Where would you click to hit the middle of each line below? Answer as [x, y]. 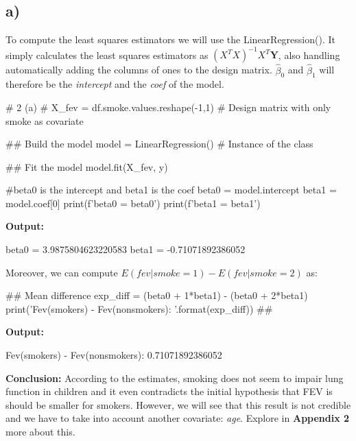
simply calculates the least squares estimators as [107, 55]
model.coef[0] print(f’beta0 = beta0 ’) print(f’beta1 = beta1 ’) [133, 203]
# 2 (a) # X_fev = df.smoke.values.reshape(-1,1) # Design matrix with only [168, 107]
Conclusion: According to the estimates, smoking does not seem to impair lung [175, 378]
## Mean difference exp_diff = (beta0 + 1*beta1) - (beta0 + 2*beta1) [157, 295]
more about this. [40, 431]
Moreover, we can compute [62, 272]
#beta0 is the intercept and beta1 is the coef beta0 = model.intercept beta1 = [171, 190]
